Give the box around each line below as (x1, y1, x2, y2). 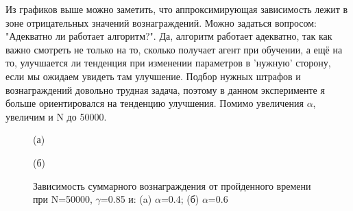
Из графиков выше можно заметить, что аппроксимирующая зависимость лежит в (5, 2, 348, 16)
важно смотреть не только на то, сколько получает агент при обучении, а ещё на (5, 42, 343, 56)
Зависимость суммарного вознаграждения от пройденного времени (33, 178, 311, 193)
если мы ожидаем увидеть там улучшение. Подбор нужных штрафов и (5, 69, 301, 83)
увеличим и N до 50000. (5, 109, 107, 123)
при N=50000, (33, 192, 93, 206)
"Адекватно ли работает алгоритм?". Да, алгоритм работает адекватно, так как (5, 29, 332, 43)
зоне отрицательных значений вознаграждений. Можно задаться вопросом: (5, 15, 317, 29)
